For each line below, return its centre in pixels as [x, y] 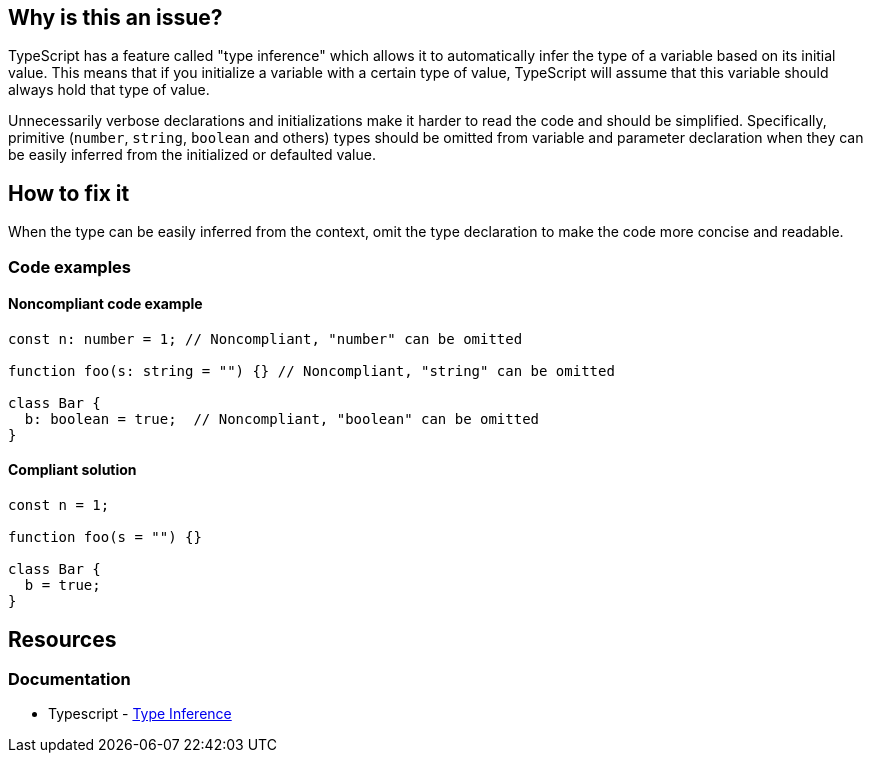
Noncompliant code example [105, 304]
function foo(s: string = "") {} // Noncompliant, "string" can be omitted [311, 370]
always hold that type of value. [109, 90]
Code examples [70, 266]
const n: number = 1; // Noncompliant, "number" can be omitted [265, 338]
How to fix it [69, 193]
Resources [62, 639]
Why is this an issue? [115, 17]
